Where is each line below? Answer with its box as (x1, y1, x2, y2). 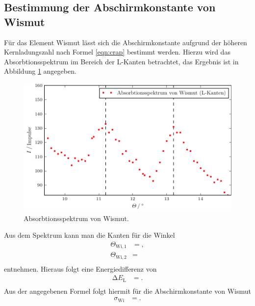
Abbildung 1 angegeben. (4, 66, 76, 76)
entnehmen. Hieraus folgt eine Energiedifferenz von (4, 263, 157, 274)
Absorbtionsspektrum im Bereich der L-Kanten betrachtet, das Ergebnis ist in (4, 56, 239, 66)
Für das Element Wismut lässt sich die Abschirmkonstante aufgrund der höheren (4, 37, 247, 47)
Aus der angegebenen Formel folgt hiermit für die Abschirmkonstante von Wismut (4, 285, 251, 296)
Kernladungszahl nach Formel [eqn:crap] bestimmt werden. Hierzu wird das (4, 47, 230, 57)
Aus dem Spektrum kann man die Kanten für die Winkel (4, 229, 175, 240)
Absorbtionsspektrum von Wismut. (24, 213, 129, 223)
